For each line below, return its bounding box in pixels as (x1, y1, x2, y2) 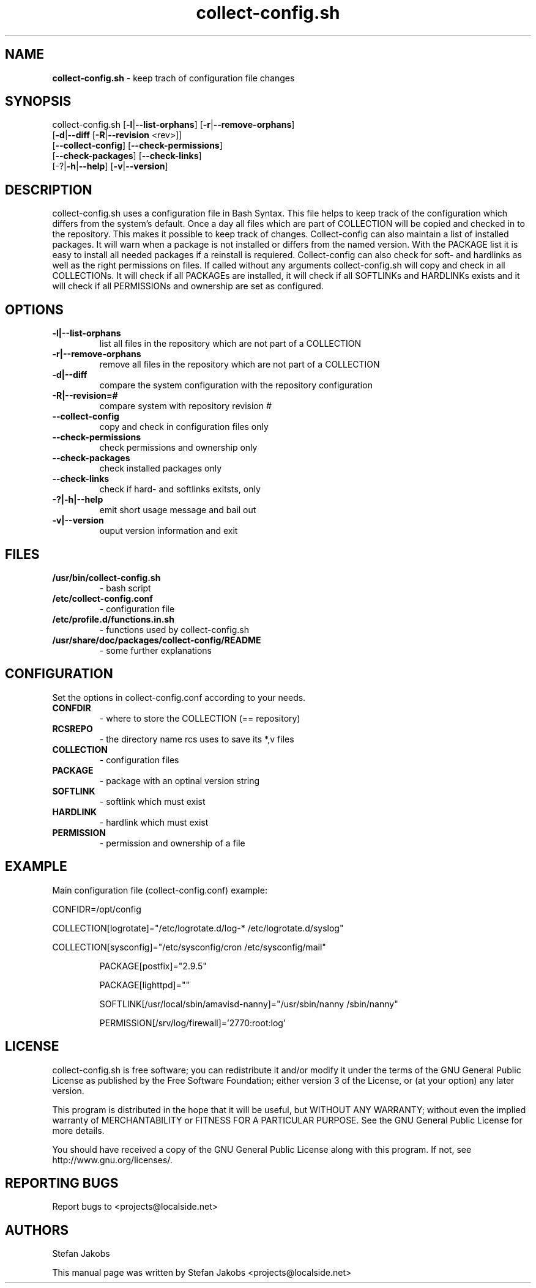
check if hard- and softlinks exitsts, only (99, 484, 261, 495)
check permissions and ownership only (99, 442, 258, 453)
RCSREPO (52, 723, 93, 734)
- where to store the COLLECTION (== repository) (99, 712, 300, 724)
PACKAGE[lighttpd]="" (99, 979, 190, 990)
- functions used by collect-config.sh (99, 624, 249, 635)
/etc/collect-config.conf (52, 593, 153, 604)
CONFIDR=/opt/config (52, 903, 141, 914)
